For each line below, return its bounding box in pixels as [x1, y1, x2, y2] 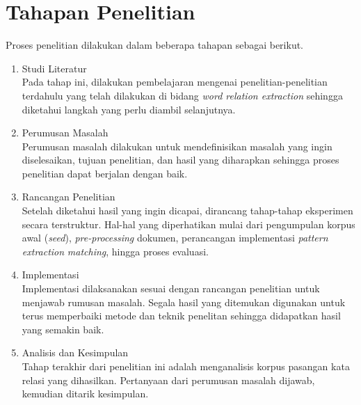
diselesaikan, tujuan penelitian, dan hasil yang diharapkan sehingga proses [22, 152, 339, 167]
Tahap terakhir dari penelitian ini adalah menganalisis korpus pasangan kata [22, 359, 350, 373]
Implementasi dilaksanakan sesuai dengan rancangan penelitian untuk [22, 281, 320, 296]
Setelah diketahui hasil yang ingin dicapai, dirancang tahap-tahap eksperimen [22, 203, 353, 218]
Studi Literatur [22, 61, 87, 75]
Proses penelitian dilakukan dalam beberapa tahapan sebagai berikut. [6, 38, 304, 52]
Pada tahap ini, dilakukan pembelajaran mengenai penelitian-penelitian [22, 74, 328, 89]
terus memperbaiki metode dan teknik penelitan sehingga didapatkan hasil [22, 308, 341, 323]
